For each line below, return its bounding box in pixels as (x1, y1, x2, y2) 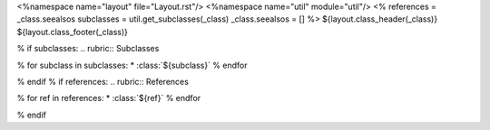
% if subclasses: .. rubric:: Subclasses (16, 43, 160, 54)
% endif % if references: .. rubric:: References (16, 76, 190, 87)
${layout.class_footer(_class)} (16, 26, 129, 37)
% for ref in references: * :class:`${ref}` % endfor (16, 93, 201, 104)
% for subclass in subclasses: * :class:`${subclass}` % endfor (16, 60, 248, 70)
